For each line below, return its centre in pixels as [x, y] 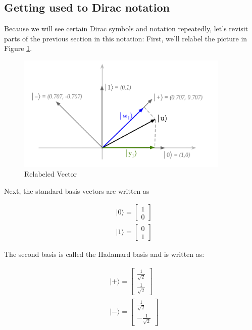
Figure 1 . [18, 48]
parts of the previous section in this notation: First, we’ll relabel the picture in [126, 38]
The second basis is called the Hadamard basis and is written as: [104, 254]
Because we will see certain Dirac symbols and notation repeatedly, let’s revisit [126, 29]
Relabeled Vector [51, 174]
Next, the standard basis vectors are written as [77, 190]
